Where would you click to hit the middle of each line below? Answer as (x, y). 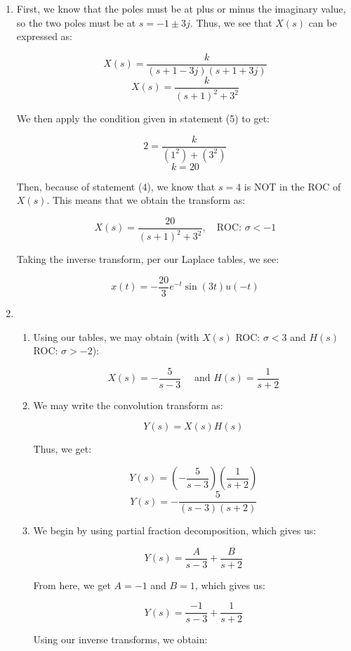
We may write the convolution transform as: (128, 405)
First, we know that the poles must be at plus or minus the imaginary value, (181, 8)
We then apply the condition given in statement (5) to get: (143, 118)
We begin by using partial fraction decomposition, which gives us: (175, 530)
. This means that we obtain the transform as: (146, 200)
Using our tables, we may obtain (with (116, 336)
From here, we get (72, 585)
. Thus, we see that (231, 22)
